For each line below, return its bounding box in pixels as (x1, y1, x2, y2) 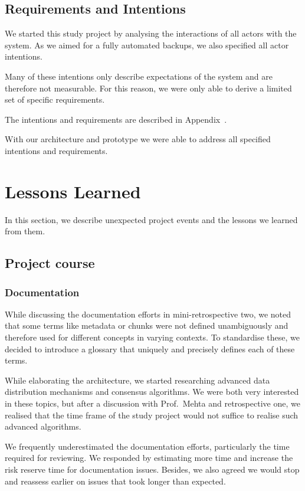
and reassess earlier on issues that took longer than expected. (5, 474, 226, 487)
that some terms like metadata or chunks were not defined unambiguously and (5, 319, 288, 332)
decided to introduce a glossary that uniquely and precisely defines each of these (5, 342, 295, 355)
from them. (5, 225, 45, 237)
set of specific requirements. (5, 93, 105, 106)
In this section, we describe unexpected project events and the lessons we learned (5, 213, 298, 225)
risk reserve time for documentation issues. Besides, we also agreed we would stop (5, 463, 300, 475)
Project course (5, 254, 95, 272)
